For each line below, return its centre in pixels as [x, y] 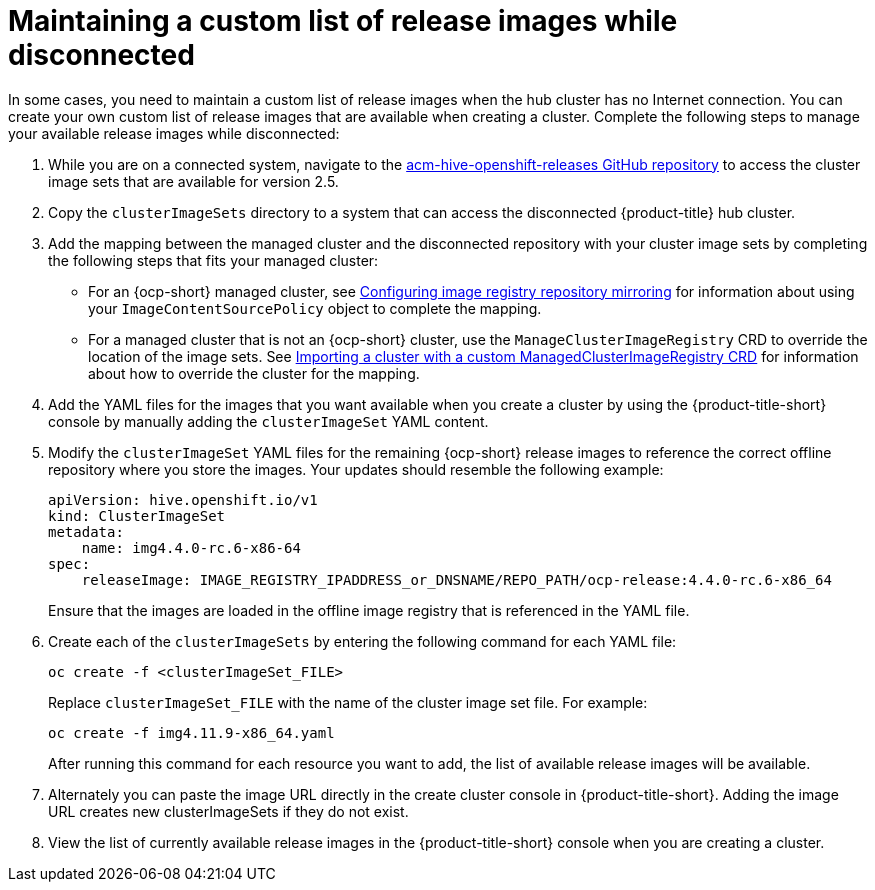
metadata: [86, 531]
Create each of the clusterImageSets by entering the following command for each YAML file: [362, 641]
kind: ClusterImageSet [137, 515]
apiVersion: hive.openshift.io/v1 [183, 499]
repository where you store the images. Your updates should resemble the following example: [356, 469]
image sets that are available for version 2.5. [193, 181]
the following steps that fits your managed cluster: [213, 260]
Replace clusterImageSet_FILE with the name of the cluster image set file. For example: [348, 702]
